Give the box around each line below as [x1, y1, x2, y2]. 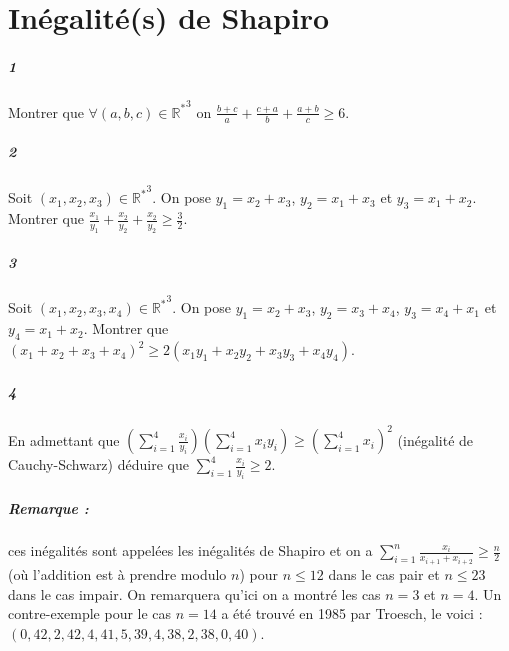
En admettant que [8, 429, 120, 450]
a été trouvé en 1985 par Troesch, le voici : [221, 603, 483, 624]
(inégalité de [397, 429, 474, 450]
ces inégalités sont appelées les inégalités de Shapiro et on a [8, 540, 373, 561]
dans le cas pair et [328, 563, 440, 584]
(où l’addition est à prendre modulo [8, 563, 227, 584]
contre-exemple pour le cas [8, 603, 172, 624]
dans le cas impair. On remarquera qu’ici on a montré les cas [8, 583, 381, 604]
